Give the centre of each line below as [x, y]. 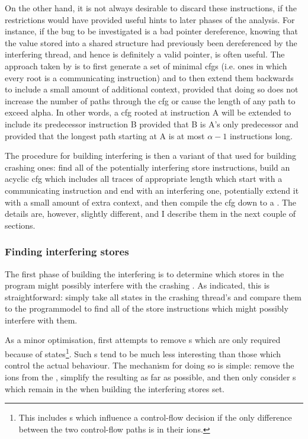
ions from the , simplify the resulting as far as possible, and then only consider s [150, 376]
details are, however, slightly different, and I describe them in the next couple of [150, 214]
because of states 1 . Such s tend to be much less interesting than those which [143, 353]
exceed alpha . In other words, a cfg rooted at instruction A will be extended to [148, 112]
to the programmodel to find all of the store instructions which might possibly [147, 308]
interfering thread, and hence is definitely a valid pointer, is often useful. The [145, 54]
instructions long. [261, 135]
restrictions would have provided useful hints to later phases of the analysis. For [150, 19]
